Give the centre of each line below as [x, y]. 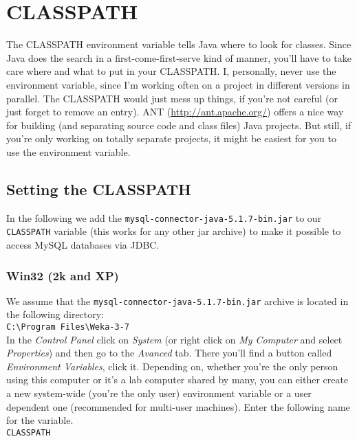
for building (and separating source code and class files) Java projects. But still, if [179, 125]
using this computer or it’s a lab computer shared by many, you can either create [177, 380]
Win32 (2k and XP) [63, 275]
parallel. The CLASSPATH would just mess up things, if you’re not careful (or [172, 98]
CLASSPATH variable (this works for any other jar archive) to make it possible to [174, 231]
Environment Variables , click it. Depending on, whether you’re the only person [172, 366]
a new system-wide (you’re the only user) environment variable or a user [159, 393]
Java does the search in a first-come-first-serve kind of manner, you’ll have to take [179, 57]
